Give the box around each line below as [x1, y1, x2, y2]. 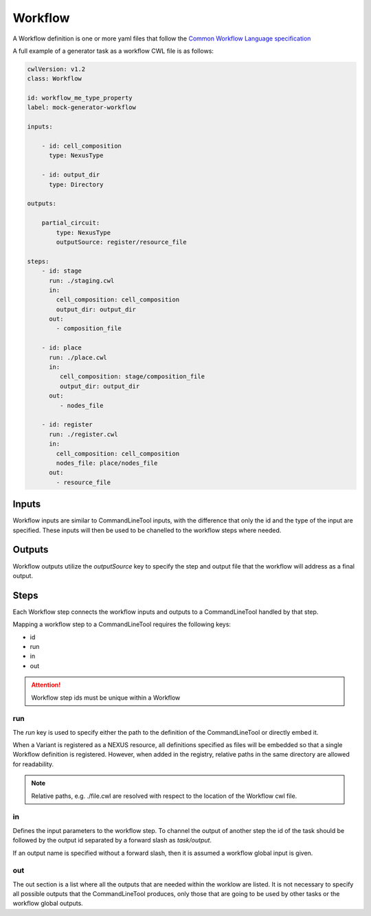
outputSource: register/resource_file [56, 238, 187, 246]
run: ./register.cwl [49, 430, 118, 438]
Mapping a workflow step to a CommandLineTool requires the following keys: [12, 620, 232, 628]
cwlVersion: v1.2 [27, 65, 86, 73]
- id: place [41, 344, 82, 352]
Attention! [31, 680, 61, 689]
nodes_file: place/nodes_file [56, 459, 158, 467]
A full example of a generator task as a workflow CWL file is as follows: [12, 47, 214, 55]
